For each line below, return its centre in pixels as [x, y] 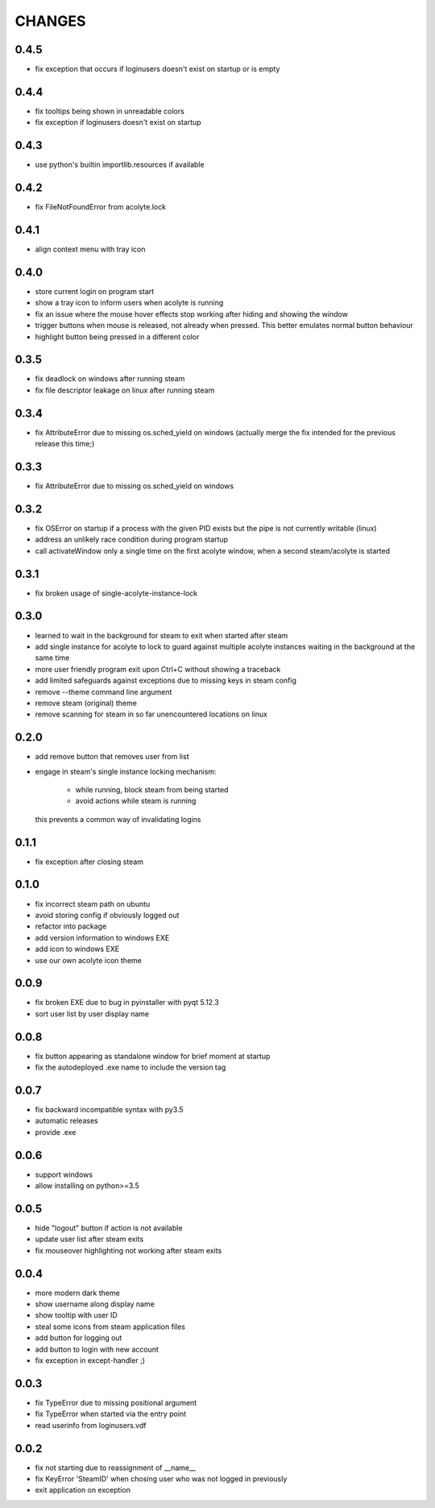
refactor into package [71, 926]
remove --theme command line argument [104, 692]
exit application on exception [83, 1490]
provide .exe [56, 1132]
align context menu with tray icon [90, 249]
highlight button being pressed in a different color [117, 336]
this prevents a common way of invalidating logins [118, 819]
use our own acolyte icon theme [89, 960]
